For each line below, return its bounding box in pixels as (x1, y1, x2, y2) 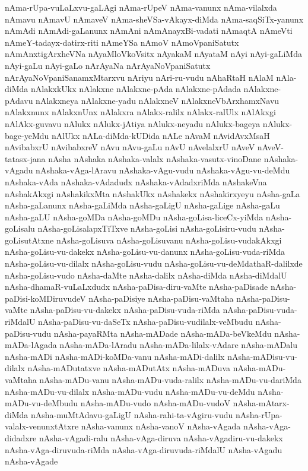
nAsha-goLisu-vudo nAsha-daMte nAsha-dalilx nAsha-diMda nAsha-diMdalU (5, 268, 287, 281)
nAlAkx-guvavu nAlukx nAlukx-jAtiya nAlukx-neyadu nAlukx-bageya (5, 117, 261, 129)
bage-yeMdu (5, 129, 49, 141)
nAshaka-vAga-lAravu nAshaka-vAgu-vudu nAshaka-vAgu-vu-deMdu (36, 164, 290, 176)
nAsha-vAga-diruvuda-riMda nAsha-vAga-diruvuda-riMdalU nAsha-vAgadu (5, 443, 282, 456)
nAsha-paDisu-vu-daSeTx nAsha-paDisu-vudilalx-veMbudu (38, 315, 253, 328)
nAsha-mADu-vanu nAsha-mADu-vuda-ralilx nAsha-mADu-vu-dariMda (39, 374, 301, 385)
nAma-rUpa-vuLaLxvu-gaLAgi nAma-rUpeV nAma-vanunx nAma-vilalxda (5, 1, 277, 13)
